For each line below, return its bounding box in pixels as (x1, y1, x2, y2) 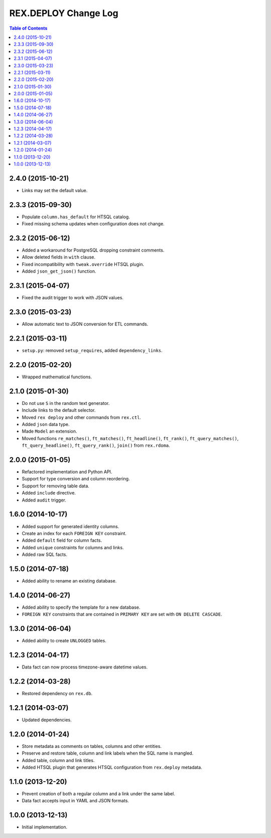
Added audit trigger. (22, 497, 66, 503)
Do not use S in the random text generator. (22, 400, 110, 406)
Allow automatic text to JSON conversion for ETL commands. (22, 321, 149, 327)
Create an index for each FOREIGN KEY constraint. (22, 530, 127, 536)
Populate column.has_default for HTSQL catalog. (22, 214, 130, 220)
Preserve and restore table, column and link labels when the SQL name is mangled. (22, 750, 194, 757)
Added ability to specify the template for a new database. (22, 604, 141, 610)
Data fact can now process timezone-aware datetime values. (22, 664, 148, 670)
